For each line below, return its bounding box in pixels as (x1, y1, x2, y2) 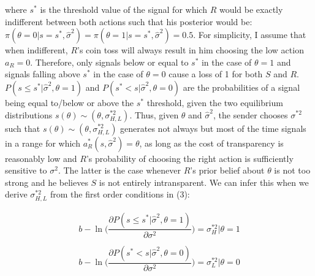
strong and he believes (5, 175, 88, 188)
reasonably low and (5, 151, 77, 164)
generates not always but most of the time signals (120, 121, 306, 134)
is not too (274, 164, 311, 177)
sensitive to (5, 164, 47, 177)
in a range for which (5, 136, 80, 149)
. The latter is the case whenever (58, 164, 181, 177)
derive (5, 188, 28, 201)
